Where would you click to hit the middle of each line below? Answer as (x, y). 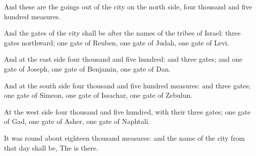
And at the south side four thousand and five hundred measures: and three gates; (128, 85)
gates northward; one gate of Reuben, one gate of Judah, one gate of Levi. (117, 42)
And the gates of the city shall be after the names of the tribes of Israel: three (123, 33)
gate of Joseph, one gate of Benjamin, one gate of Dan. (87, 68)
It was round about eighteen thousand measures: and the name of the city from (125, 137)
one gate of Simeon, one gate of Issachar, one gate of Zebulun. (98, 95)
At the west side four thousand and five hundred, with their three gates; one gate (127, 111)
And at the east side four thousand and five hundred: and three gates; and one (123, 59)
